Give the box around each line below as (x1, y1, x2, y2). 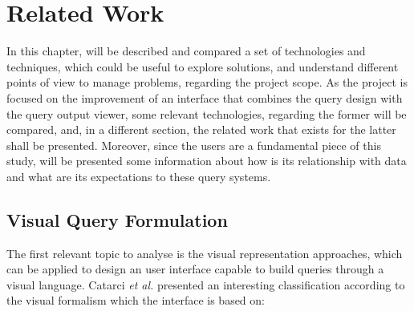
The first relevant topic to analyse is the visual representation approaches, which (6, 244, 403, 261)
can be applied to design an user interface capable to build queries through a (6, 261, 384, 277)
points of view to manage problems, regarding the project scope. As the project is (6, 74, 408, 91)
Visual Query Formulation (6, 207, 228, 232)
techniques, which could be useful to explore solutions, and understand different (6, 58, 399, 75)
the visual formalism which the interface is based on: (6, 292, 265, 309)
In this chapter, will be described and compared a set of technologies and (6, 42, 366, 59)
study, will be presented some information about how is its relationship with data (6, 152, 407, 169)
